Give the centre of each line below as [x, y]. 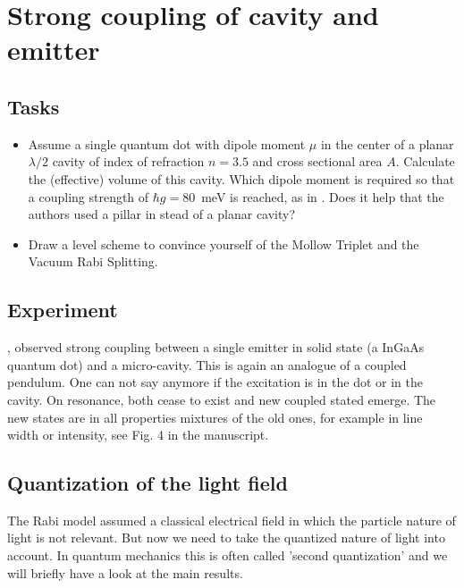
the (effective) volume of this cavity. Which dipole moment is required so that [241, 178]
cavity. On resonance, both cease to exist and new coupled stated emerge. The [222, 399]
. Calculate [425, 161]
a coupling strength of [89, 196]
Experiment [63, 310]
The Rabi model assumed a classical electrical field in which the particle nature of [232, 520]
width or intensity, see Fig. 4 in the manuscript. [138, 435]
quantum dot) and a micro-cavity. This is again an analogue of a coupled [207, 364]
